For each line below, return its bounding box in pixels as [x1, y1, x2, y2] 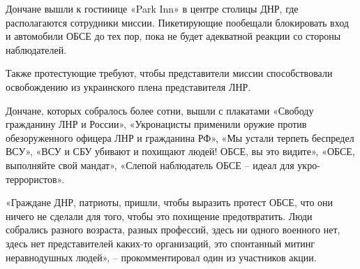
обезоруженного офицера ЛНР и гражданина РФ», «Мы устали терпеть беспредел [6, 130, 354, 145]
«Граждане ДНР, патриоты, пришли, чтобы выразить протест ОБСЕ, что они [6, 195, 333, 210]
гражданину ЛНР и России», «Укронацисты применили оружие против [6, 117, 307, 131]
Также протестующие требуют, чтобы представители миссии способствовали [6, 66, 333, 80]
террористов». [6, 171, 65, 186]
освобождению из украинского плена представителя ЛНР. [6, 79, 251, 94]
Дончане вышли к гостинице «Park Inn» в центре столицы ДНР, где [6, 1, 299, 15]
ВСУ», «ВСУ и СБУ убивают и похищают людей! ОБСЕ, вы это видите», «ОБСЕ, [6, 144, 355, 159]
